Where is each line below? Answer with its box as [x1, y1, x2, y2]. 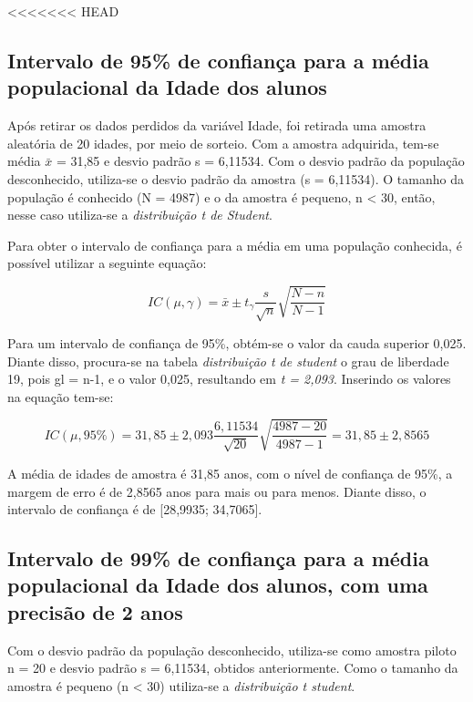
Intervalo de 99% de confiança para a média [7, 544, 429, 573]
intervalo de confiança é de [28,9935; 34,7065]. [7, 500, 262, 519]
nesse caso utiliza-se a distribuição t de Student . [7, 205, 272, 224]
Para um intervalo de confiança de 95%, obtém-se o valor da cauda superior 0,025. [7, 333, 467, 352]
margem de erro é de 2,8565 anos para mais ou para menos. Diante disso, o [7, 481, 427, 501]
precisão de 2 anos [7, 597, 183, 625]
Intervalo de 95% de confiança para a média [7, 46, 429, 74]
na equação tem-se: [7, 387, 114, 406]
